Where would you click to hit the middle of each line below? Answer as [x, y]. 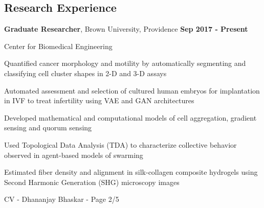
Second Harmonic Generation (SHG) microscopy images [92, 182]
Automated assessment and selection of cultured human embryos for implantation [132, 90]
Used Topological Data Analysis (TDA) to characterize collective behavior [120, 144]
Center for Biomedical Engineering [58, 46]
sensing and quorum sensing [48, 128]
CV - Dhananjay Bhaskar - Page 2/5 [62, 199]
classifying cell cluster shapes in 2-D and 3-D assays [85, 73]
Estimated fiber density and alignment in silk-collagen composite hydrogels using [131, 172]
